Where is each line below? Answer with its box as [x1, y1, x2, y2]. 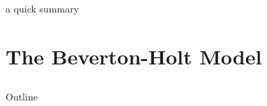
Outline [6, 89, 38, 104]
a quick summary [6, 1, 79, 15]
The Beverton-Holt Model [6, 42, 262, 70]
